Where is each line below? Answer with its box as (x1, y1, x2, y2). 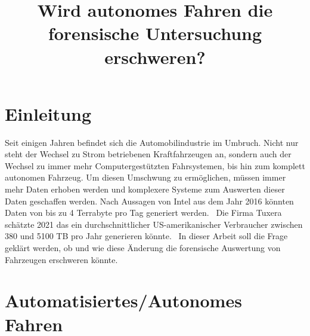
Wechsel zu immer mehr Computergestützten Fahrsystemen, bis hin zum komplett (5, 159, 305, 172)
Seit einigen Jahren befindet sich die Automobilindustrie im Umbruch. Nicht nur (5, 136, 299, 148)
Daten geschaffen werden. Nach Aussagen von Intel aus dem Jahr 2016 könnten (5, 194, 294, 207)
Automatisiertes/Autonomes (5, 288, 242, 313)
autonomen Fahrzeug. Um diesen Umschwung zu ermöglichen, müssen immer (5, 171, 286, 184)
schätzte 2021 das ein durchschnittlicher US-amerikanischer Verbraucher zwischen (5, 218, 303, 230)
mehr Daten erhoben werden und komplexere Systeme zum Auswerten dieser (5, 183, 285, 196)
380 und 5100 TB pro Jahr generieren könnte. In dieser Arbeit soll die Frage (5, 230, 288, 242)
